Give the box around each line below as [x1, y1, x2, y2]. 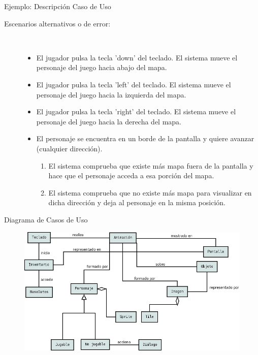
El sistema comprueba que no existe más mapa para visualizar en [48, 187, 252, 198]
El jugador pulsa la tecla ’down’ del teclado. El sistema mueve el [36, 52, 238, 62]
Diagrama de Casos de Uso [4, 214, 88, 224]
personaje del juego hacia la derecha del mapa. [36, 116, 182, 126]
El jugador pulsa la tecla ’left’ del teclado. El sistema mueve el [36, 79, 231, 89]
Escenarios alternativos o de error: [4, 18, 111, 28]
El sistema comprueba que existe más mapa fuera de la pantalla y [48, 160, 253, 171]
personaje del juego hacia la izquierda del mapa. [36, 89, 186, 100]
